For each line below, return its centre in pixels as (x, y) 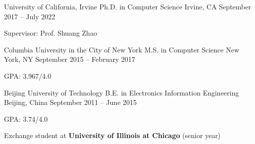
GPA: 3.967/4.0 (28, 75)
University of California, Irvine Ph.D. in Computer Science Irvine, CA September (127, 6)
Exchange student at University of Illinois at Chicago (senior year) (112, 135)
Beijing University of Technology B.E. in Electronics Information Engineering (122, 92)
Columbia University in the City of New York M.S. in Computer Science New (122, 49)
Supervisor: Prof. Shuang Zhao (51, 33)
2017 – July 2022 (30, 16)
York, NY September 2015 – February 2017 (70, 59)
